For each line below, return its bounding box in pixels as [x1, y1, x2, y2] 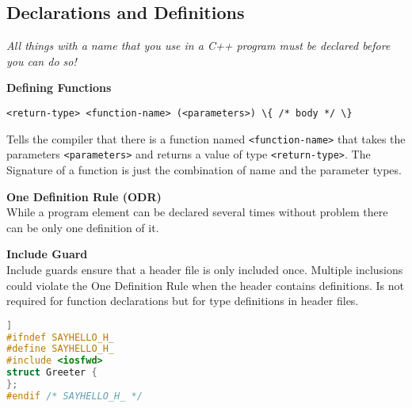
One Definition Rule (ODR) [6, 188, 162, 204]
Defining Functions [6, 79, 112, 96]
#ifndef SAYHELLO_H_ [6, 331, 115, 343]
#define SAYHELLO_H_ [6, 343, 115, 355]
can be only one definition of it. [6, 219, 159, 235]
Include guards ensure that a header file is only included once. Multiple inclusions [6, 261, 403, 277]
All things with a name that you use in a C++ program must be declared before [6, 37, 391, 54]
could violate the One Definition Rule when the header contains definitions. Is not [6, 276, 404, 293]
